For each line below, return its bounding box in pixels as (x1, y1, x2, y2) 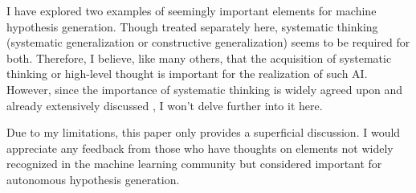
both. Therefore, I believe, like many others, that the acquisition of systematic (6, 49, 392, 66)
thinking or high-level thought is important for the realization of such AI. (6, 65, 368, 82)
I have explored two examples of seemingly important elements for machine (6, 2, 377, 18)
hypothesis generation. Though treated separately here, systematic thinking (6, 18, 378, 35)
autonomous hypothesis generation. (6, 170, 180, 187)
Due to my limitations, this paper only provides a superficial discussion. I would (6, 124, 401, 141)
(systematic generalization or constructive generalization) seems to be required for (6, 34, 410, 51)
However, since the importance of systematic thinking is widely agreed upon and (6, 80, 403, 97)
